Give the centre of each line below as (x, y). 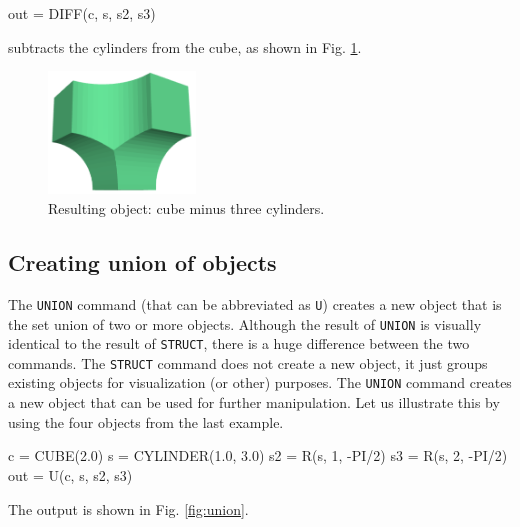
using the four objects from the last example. (146, 421)
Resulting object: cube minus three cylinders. (186, 208)
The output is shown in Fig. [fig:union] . (128, 508)
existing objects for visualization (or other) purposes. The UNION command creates (260, 382)
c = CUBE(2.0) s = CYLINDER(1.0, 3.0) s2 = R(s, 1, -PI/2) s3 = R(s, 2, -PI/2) (258, 455)
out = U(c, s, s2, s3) (70, 474)
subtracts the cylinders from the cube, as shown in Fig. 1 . (185, 46)
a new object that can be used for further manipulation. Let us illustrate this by (254, 402)
